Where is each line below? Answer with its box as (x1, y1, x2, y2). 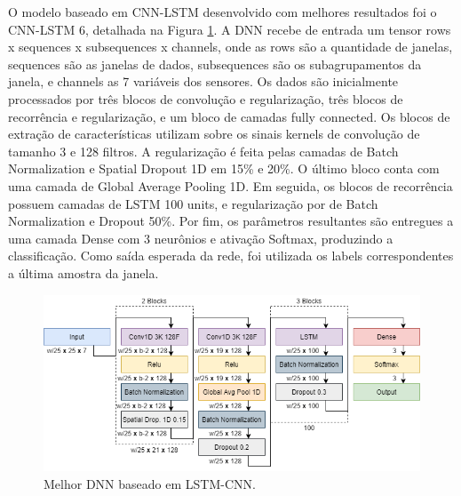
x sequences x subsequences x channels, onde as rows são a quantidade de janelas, (8, 37, 453, 56)
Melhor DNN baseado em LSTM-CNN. (44, 474, 256, 492)
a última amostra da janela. (8, 263, 159, 282)
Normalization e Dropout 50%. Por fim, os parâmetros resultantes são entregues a (8, 212, 454, 230)
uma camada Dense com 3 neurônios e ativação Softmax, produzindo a (8, 228, 393, 247)
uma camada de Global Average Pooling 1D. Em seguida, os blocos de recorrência (8, 176, 453, 195)
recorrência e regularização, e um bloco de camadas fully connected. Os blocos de (8, 107, 450, 125)
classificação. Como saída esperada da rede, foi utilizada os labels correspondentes (8, 246, 454, 265)
